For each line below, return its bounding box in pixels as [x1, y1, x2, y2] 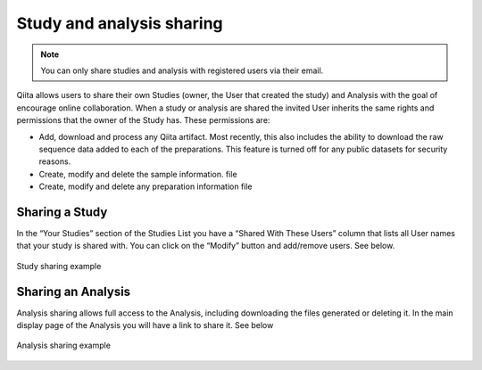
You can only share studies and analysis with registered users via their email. [40, 65, 324, 76]
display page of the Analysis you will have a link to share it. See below [16, 320, 274, 331]
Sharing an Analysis [16, 284, 131, 299]
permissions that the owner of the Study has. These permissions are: [16, 115, 270, 126]
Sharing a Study [16, 204, 108, 219]
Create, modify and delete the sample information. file [38, 169, 237, 179]
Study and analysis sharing [16, 13, 223, 33]
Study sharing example [16, 260, 102, 271]
